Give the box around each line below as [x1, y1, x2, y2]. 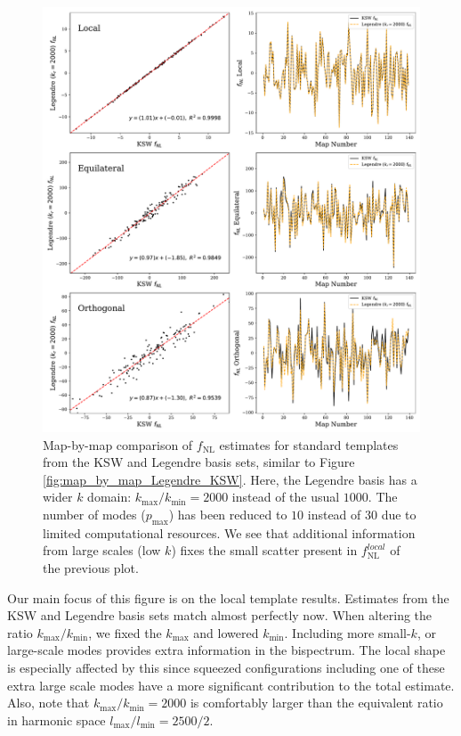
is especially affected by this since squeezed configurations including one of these [7, 658, 445, 677]
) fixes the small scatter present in [171, 541, 358, 560]
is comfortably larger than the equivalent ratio [190, 693, 443, 712]
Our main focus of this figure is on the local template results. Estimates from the [7, 588, 449, 607]
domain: [87, 487, 132, 506]
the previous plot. [43, 559, 139, 577]
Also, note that [7, 693, 90, 712]
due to [381, 505, 417, 524]
